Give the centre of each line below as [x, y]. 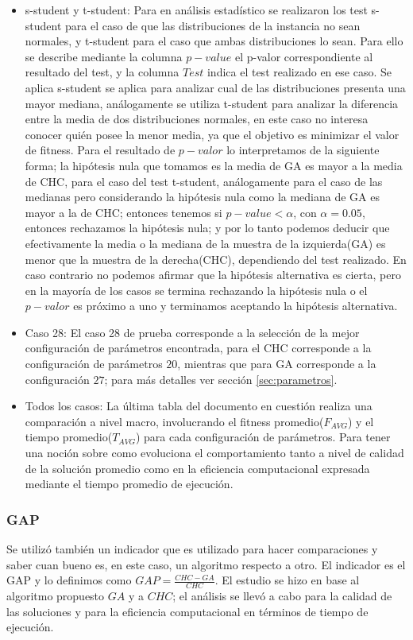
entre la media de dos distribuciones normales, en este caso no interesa [197, 119]
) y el [361, 421]
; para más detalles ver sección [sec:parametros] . [221, 379]
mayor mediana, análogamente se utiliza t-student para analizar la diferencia [212, 103]
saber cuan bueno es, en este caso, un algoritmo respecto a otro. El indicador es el [206, 564]
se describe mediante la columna [104, 56]
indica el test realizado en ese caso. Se [299, 72]
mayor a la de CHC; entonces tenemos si [124, 212]
